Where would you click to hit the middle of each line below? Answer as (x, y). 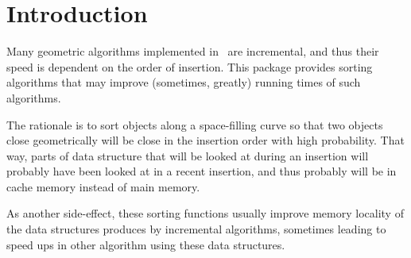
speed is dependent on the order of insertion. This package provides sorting (190, 66)
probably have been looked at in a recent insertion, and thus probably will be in (202, 171)
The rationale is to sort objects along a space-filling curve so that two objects (195, 124)
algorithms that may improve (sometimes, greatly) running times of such (184, 82)
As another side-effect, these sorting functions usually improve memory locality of (205, 213)
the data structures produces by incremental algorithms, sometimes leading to (196, 229)
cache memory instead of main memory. (103, 186)
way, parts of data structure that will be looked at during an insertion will (188, 155)
